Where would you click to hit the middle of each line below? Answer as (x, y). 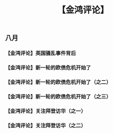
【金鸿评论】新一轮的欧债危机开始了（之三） (58, 97)
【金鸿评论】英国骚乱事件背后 (41, 53)
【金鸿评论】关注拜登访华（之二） (46, 125)
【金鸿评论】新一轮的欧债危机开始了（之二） (58, 82)
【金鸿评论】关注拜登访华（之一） (46, 111)
